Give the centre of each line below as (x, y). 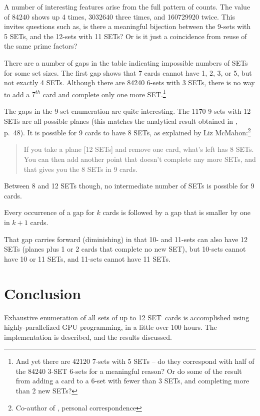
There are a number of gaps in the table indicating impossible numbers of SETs (126, 62)
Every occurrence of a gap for (49, 212)
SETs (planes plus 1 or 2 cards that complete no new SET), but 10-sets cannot (125, 249)
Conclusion (43, 293)
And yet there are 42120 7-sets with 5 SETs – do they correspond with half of (135, 361)
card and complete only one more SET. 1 (104, 93)
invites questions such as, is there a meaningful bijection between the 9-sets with (127, 26)
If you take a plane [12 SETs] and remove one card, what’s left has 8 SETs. (139, 149)
